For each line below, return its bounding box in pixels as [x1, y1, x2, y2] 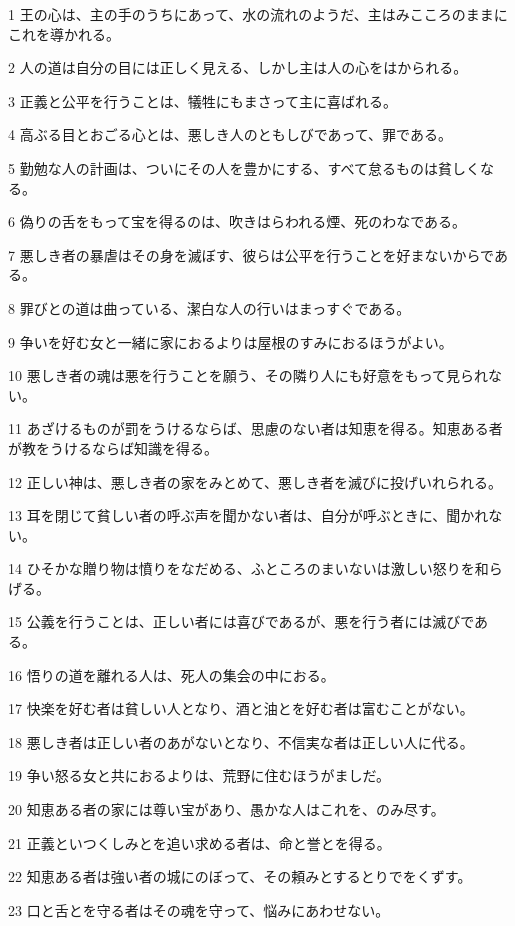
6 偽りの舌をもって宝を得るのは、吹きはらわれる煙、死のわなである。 [8, 211, 467, 232]
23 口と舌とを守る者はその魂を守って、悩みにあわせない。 [8, 899, 390, 920]
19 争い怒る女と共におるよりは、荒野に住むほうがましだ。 [8, 765, 390, 786]
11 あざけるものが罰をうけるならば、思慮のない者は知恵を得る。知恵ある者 [8, 418, 503, 439]
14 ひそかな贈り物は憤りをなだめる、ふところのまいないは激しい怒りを [8, 558, 475, 579]
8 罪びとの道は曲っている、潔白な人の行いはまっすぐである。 [8, 297, 411, 318]
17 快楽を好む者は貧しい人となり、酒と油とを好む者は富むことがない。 [8, 698, 474, 719]
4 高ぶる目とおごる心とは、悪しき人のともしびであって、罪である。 [8, 124, 452, 145]
